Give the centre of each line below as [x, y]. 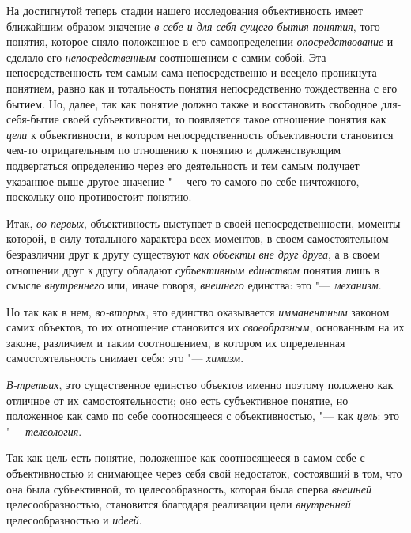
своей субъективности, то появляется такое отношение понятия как [224, 119]
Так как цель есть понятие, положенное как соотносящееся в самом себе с [186, 457]
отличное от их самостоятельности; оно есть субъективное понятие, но [177, 400]
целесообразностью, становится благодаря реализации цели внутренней [179, 504]
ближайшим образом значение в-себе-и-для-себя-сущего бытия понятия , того [193, 26]
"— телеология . [44, 431]
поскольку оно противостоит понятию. [99, 197]
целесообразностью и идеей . [74, 519]
